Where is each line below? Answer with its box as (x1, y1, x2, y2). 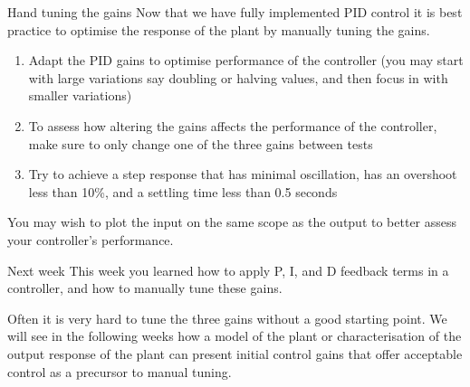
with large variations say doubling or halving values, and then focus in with (28, 68, 448, 87)
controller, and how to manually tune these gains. (7, 278, 283, 297)
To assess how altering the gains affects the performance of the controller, (28, 116, 437, 135)
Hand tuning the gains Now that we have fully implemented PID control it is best (7, 3, 463, 21)
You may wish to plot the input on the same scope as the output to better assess (7, 212, 457, 231)
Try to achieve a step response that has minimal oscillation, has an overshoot (28, 165, 457, 184)
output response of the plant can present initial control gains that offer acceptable (7, 344, 463, 363)
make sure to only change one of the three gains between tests (28, 134, 373, 153)
